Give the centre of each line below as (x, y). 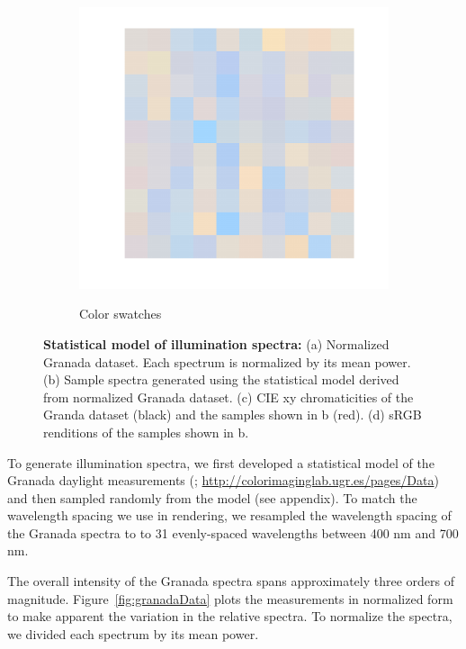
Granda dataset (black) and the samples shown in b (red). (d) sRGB (233, 415)
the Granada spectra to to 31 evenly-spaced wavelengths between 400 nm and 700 (233, 532)
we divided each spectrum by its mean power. (133, 633)
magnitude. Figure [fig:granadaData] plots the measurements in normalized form (230, 598)
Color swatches (121, 314)
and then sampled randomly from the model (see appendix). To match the (212, 497)
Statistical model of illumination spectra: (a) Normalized (216, 343)
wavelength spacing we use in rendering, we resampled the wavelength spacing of (229, 515)
